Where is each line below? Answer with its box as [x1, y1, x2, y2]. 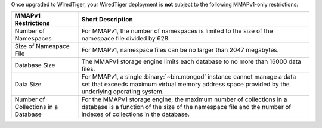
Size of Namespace [14, 42, 70, 51]
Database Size [14, 61, 55, 70]
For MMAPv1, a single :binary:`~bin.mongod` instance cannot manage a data [81, 73, 296, 81]
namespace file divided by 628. [81, 35, 170, 43]
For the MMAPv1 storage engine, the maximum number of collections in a [81, 95, 287, 104]
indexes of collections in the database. [81, 110, 190, 118]
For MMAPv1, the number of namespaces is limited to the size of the [81, 27, 273, 35]
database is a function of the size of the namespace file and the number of [81, 103, 292, 111]
